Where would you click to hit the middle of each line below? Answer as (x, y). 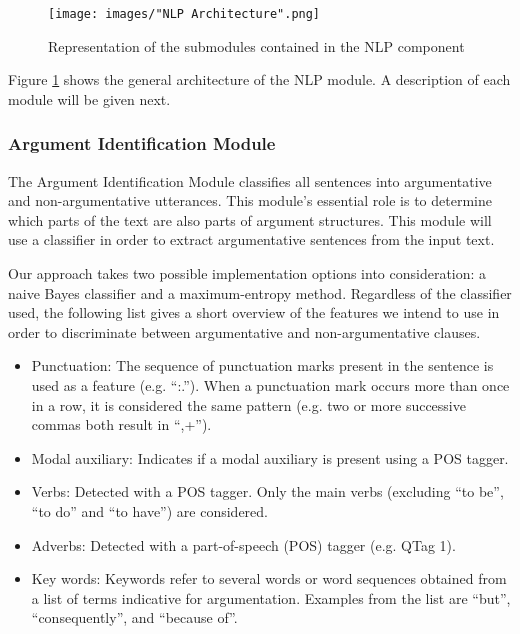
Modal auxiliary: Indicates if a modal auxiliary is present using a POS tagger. (270, 457)
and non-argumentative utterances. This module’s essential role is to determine (250, 200)
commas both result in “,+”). (121, 424)
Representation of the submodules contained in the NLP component (256, 45)
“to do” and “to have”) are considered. (149, 510)
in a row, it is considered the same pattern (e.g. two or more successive (248, 404)
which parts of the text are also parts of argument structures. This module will (250, 219)
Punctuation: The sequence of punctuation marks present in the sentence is (262, 365)
